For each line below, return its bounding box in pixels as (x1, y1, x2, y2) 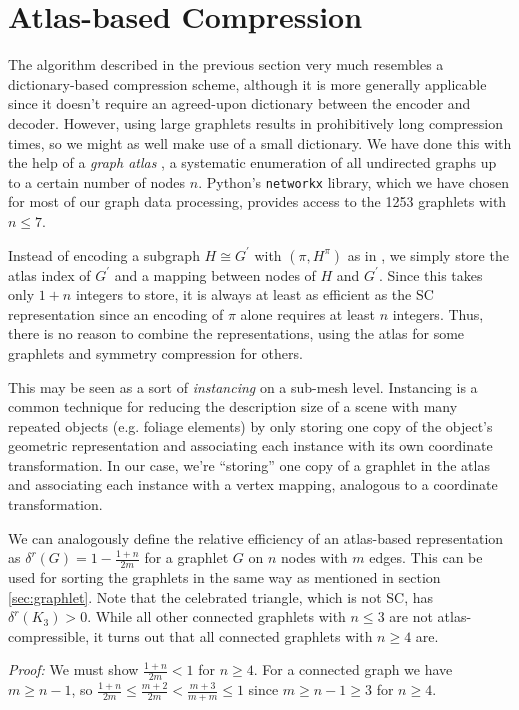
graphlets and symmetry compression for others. (8, 342, 303, 363)
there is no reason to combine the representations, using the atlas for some (8, 323, 465, 344)
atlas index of (8, 264, 91, 285)
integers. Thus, (392, 303, 484, 324)
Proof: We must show (8, 659, 139, 680)
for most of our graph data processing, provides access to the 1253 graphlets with (8, 191, 507, 212)
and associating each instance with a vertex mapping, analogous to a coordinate (8, 474, 498, 495)
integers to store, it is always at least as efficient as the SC (75, 284, 434, 305)
